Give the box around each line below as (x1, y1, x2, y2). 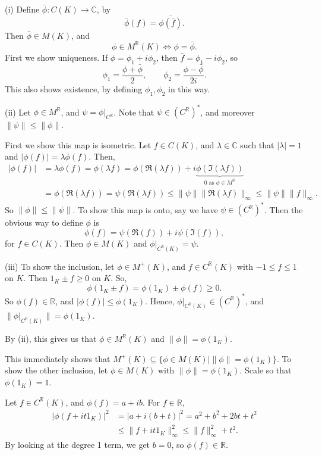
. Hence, (145, 294, 175, 307)
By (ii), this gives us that (5, 332, 97, 345)
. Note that (113, 105, 154, 118)
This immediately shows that (5, 352, 111, 364)
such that (240, 138, 274, 151)
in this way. (168, 82, 210, 95)
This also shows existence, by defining (5, 82, 143, 95)
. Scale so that (239, 364, 292, 376)
